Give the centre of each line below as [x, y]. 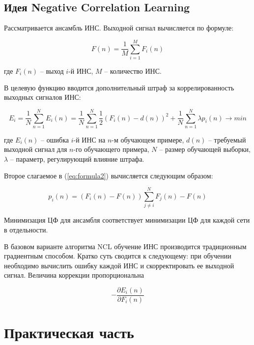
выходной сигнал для [36, 149]
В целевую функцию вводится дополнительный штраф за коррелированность [119, 87]
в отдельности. [26, 229]
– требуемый [227, 139]
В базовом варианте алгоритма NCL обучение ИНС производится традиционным [125, 246]
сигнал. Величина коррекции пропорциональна [74, 275]
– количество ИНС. [133, 71]
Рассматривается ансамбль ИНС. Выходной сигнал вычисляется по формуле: [119, 28]
